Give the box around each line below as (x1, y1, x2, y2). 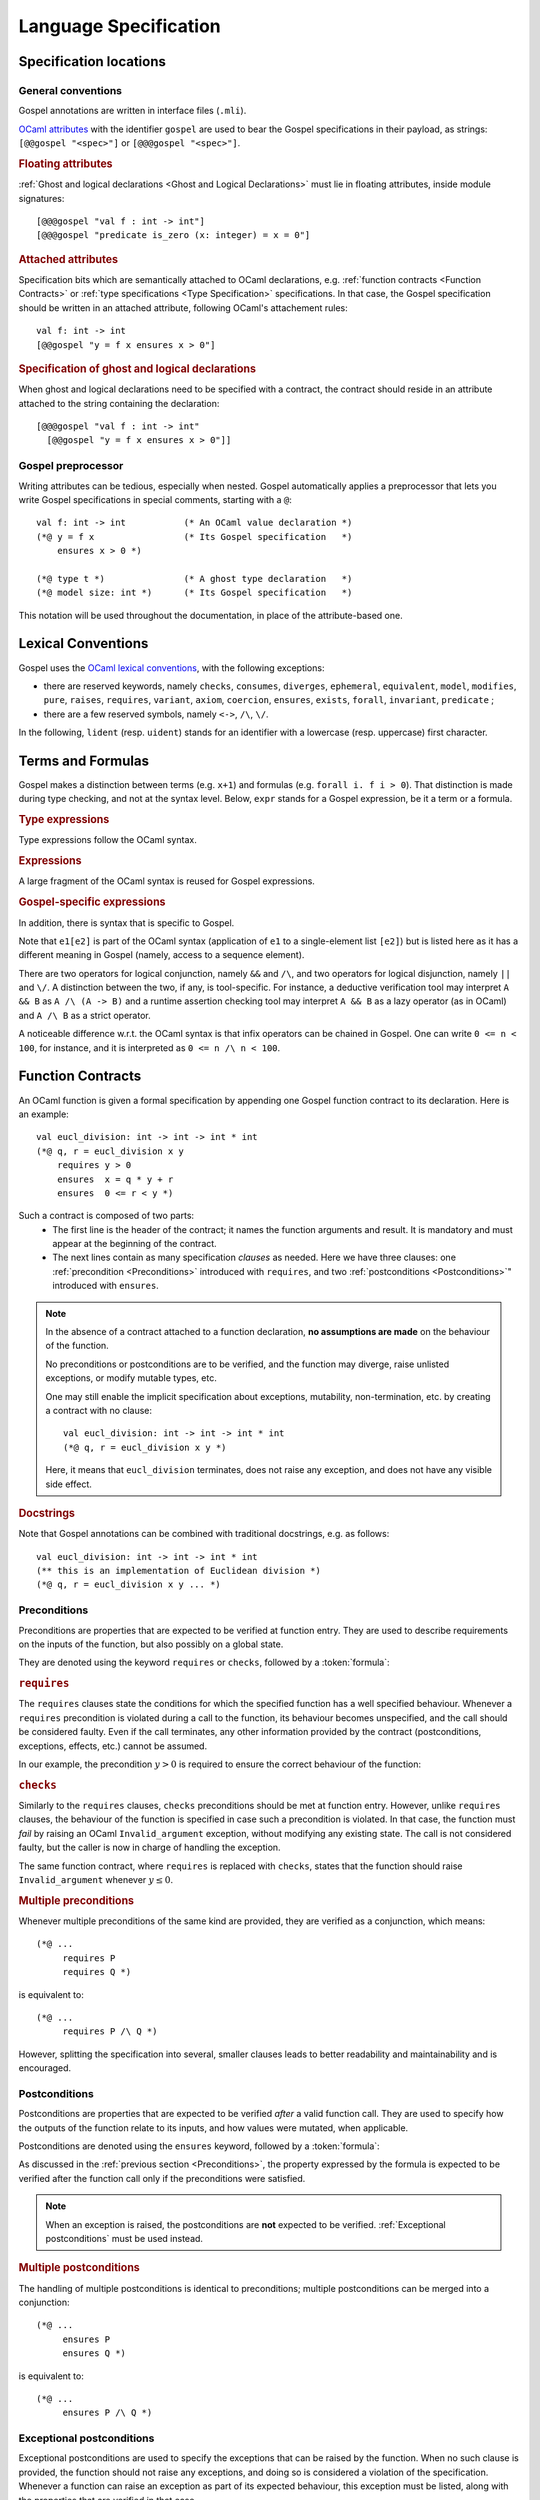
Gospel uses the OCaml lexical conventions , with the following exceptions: (18, 661, 325, 674)
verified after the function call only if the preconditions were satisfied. (18, 2172, 306, 2184)
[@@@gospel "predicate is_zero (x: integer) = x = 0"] (36, 230, 311, 241)
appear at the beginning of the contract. (52, 1238, 217, 1250)
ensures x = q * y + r (56, 1173, 174, 1185)
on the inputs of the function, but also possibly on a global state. (18, 1638, 284, 1650)
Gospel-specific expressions (18, 895, 166, 909)
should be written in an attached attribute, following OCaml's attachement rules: (18, 301, 349, 314)
